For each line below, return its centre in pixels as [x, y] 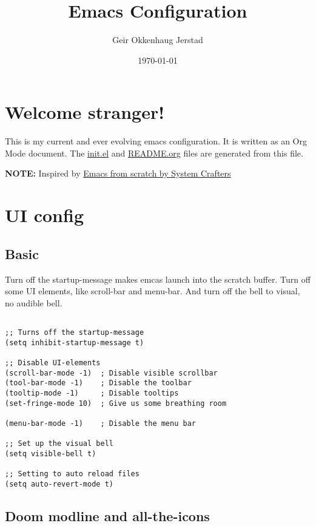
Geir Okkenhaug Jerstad [158, 40]
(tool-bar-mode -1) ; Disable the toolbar [98, 383]
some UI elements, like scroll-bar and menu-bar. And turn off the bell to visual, [153, 291]
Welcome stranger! [85, 112]
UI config [45, 215]
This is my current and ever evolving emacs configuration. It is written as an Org [156, 141]
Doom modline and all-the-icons [107, 515]
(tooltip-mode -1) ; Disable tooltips [92, 393]
